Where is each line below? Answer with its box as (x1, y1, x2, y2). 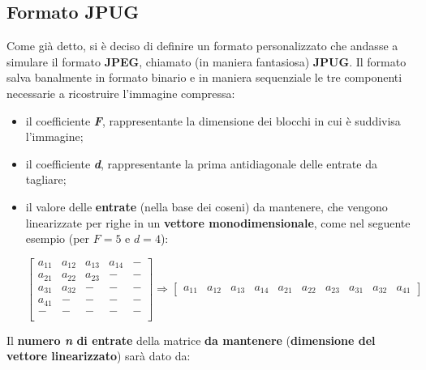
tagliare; (25, 171, 67, 188)
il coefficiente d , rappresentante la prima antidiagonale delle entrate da (25, 155, 377, 172)
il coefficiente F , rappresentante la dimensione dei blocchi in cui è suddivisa (25, 112, 401, 129)
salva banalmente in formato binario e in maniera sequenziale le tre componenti (6, 69, 402, 86)
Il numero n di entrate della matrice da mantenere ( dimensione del (6, 331, 376, 348)
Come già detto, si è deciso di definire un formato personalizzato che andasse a (6, 37, 398, 54)
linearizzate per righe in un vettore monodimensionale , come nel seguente (25, 214, 411, 231)
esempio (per (25, 230, 90, 247)
